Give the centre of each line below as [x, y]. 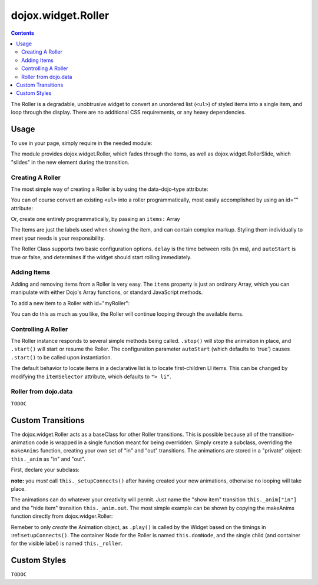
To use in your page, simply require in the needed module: [82, 143]
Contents [23, 33]
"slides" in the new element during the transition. [70, 162]
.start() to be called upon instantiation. [62, 357]
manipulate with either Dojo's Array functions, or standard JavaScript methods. [107, 292]
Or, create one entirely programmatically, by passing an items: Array [95, 219]
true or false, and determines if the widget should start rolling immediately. [101, 257]
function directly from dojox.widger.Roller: [62, 516]
